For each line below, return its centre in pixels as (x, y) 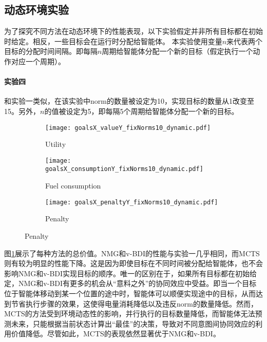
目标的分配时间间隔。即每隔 (51, 51)
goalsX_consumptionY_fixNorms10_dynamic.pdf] (124, 169)
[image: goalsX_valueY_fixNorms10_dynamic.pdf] (128, 128)
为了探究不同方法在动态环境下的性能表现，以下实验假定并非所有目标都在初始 (133, 31)
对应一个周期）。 (38, 61)
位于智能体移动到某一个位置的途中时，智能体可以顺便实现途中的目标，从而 (130, 293)
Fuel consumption (73, 186)
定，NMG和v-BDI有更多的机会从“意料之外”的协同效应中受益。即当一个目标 (130, 283)
